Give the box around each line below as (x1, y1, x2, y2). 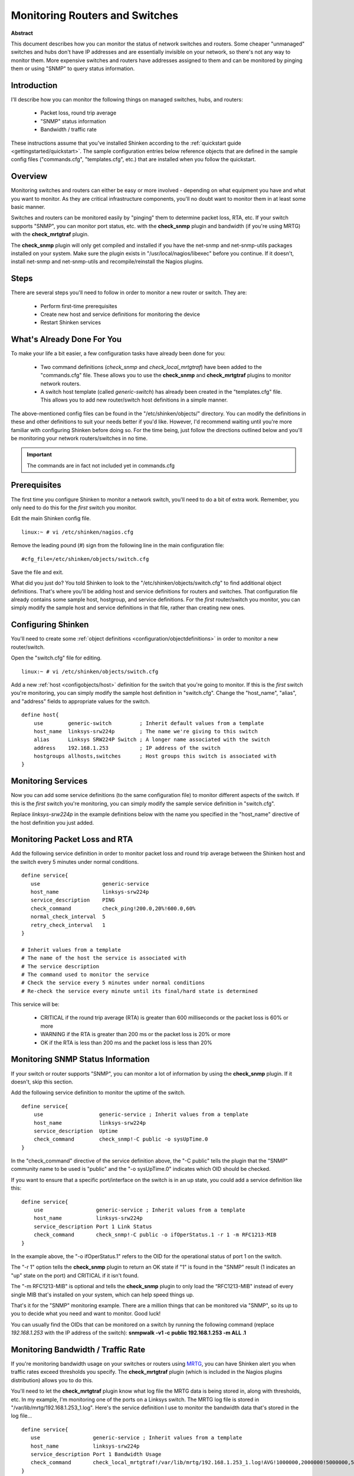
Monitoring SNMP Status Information (11, 1054, 150, 1064)
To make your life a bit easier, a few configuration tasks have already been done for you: (11, 350, 225, 357)
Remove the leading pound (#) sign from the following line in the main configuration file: (11, 542, 224, 549)
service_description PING (30, 897, 115, 903)
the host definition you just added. (11, 819, 94, 826)
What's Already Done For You (11, 334, 122, 345)
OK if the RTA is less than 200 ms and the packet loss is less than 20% (40, 1039, 212, 1046)
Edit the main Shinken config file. (11, 515, 91, 522)
